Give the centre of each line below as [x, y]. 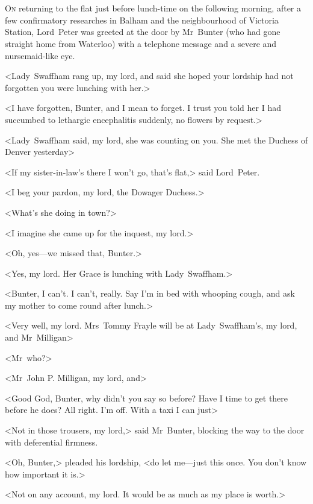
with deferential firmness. [51, 442]
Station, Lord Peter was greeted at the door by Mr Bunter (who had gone [143, 32]
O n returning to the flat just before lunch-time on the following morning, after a [153, 8]
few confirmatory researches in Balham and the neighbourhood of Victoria [142, 20]
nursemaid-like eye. [40, 55]
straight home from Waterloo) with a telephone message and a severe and [141, 43]
